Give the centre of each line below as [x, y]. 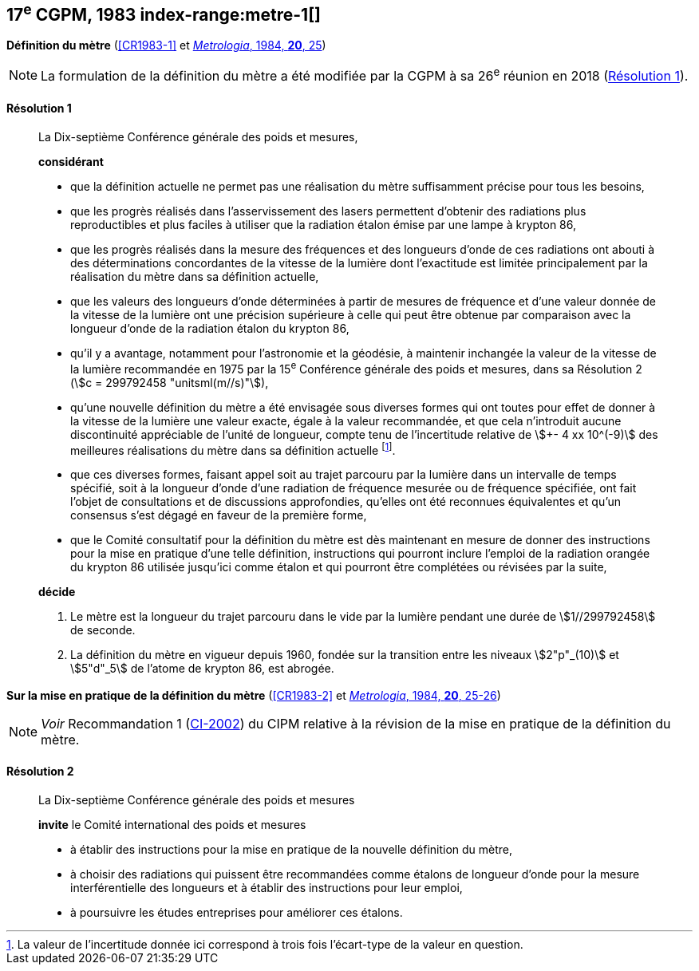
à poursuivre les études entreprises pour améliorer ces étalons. [237, 912]
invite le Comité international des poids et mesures [172, 824]
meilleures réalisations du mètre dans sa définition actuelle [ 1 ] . [233, 449]
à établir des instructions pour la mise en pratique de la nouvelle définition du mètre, [292, 849]
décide [57, 592]
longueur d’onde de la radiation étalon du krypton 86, [210, 328]
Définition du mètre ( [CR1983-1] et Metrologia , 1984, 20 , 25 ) [166, 45]
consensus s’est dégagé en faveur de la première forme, [219, 515]
